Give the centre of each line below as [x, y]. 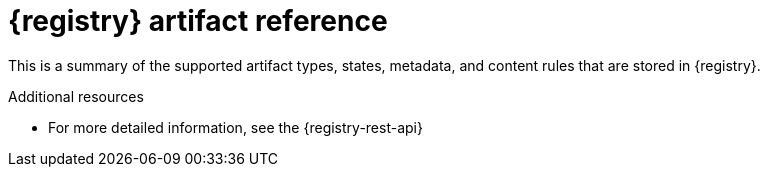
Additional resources [76, 96]
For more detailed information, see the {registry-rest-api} [235, 127]
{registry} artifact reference [198, 21]
